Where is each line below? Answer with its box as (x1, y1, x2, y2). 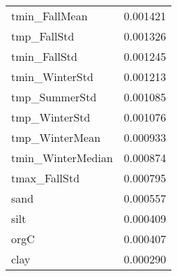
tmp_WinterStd (11, 109, 91, 125)
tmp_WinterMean (11, 129, 101, 145)
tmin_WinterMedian (11, 150, 113, 166)
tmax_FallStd (11, 170, 80, 186)
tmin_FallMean (11, 8, 88, 24)
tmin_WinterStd (11, 68, 93, 85)
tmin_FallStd (11, 48, 77, 64)
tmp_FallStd (11, 28, 75, 44)
